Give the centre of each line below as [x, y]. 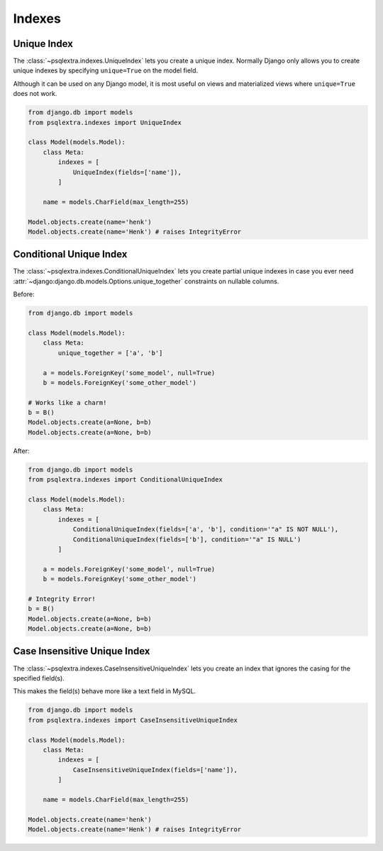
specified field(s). [39, 678]
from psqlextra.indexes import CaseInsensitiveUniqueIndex [133, 720]
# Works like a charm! [67, 402]
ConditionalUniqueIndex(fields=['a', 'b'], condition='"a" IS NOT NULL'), [206, 530]
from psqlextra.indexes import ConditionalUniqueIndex [125, 480]
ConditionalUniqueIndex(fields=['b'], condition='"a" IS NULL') [187, 539]
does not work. [35, 94]
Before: [24, 294]
